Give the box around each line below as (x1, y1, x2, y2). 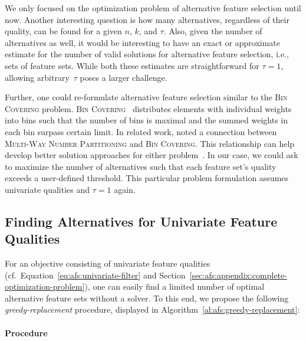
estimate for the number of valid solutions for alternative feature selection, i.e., (5, 48, 289, 60)
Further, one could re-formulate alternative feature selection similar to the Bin (5, 91, 288, 103)
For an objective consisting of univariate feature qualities (5, 257, 210, 270)
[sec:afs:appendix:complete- (189, 268, 287, 281)
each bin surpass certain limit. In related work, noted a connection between (5, 125, 277, 137)
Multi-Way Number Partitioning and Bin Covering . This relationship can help (5, 137, 295, 149)
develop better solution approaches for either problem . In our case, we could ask (5, 149, 298, 161)
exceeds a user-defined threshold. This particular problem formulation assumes (5, 172, 289, 184)
